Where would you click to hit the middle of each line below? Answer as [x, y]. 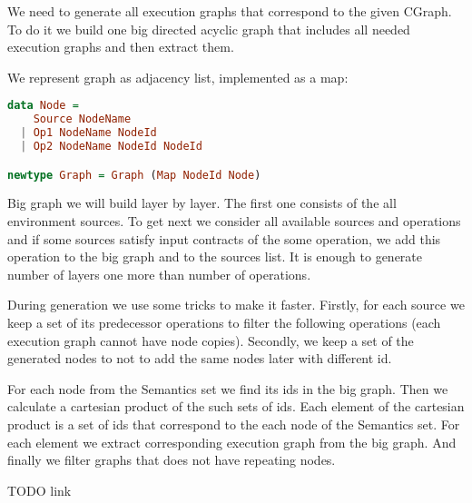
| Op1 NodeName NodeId [88, 133]
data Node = [43, 106]
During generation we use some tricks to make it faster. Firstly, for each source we [236, 305]
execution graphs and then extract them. [121, 47]
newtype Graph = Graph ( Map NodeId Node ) [134, 175]
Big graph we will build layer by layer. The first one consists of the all [202, 203]
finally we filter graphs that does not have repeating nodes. [172, 460]
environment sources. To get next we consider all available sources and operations [234, 221]
